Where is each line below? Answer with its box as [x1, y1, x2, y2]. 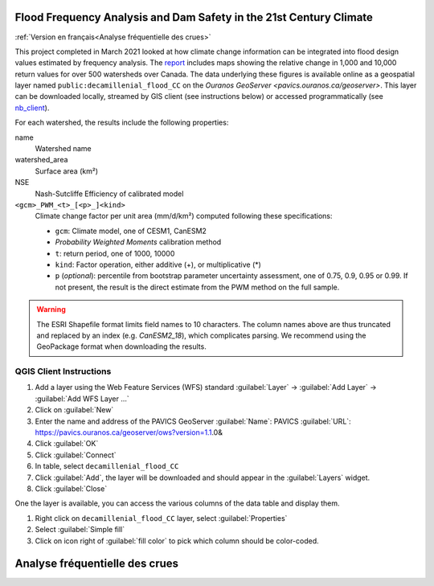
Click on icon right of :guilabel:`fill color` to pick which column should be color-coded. [35, 535, 319, 546]
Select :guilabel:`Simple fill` [35, 525, 125, 535]
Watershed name [35, 144, 92, 154]
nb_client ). [14, 103, 50, 113]
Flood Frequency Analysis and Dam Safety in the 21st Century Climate [14, 10, 374, 24]
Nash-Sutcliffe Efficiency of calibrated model [35, 189, 184, 199]
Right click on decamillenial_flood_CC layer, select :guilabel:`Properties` [35, 513, 288, 522]
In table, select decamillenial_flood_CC [35, 461, 179, 471]
